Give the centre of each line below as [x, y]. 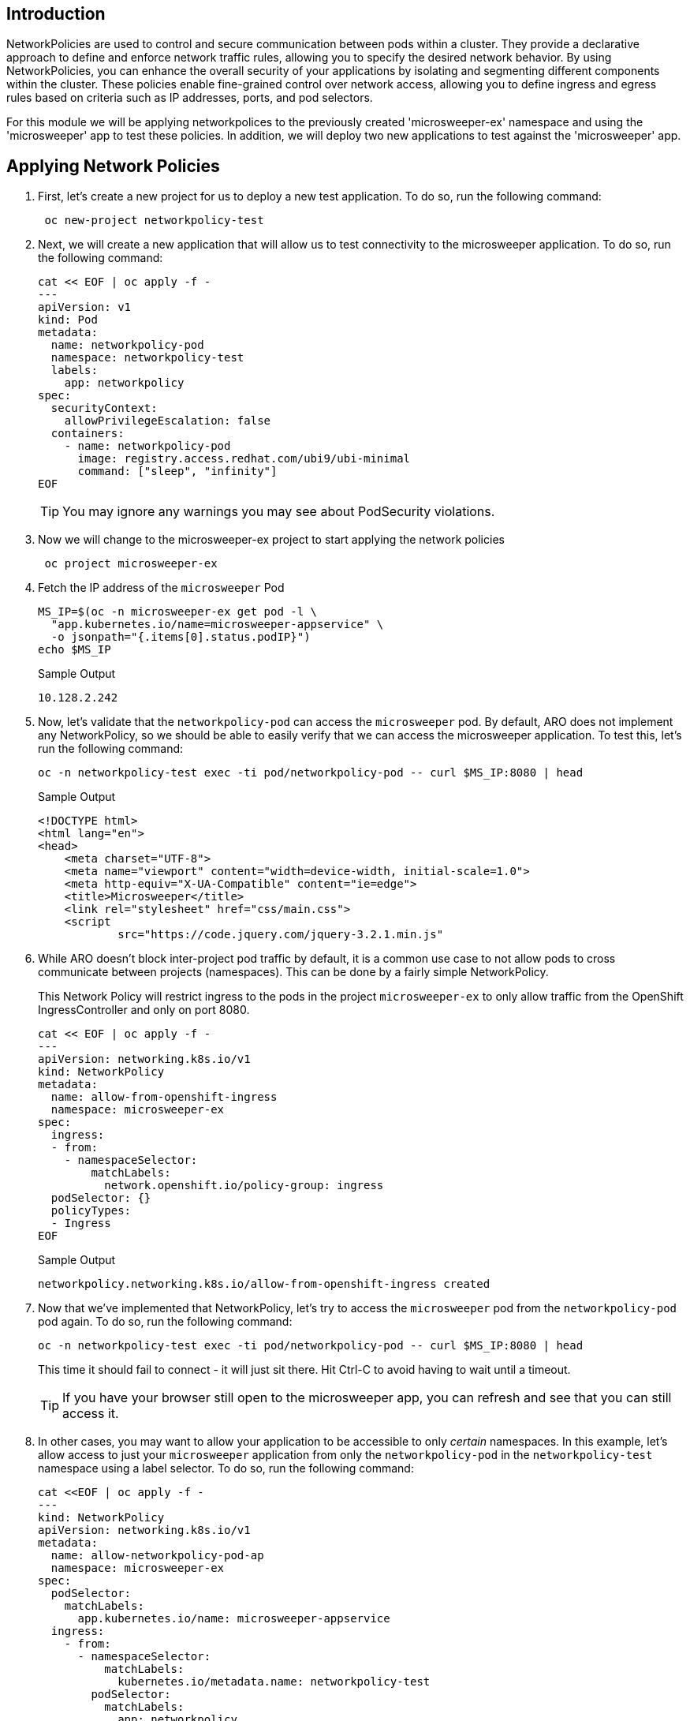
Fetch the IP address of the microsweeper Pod [161, 588]
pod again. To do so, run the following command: [165, 1322]
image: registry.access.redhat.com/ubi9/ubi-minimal [244, 459]
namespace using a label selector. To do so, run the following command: [226, 1468]
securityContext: [104, 408]
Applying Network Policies [113, 166]
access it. [91, 1414]
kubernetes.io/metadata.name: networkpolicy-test [274, 1682]
